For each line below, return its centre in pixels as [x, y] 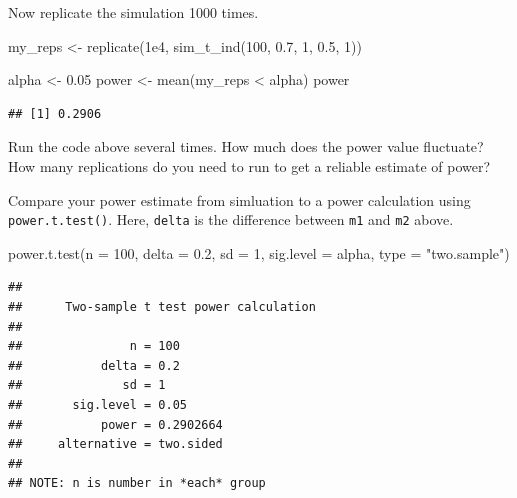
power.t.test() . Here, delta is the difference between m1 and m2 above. [231, 219]
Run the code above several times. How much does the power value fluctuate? [246, 146]
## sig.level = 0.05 [97, 404]
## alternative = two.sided [115, 444]
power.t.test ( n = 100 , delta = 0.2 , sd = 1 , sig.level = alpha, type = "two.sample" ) [259, 252]
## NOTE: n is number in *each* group [137, 483]
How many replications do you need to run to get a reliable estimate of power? [249, 165]
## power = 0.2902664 [115, 424]
